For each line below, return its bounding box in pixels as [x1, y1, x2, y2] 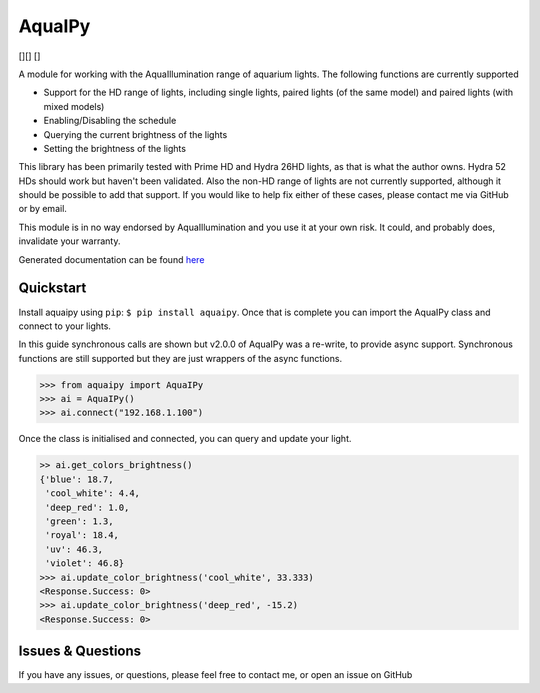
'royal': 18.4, [45, 530, 120, 541]
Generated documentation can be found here [18, 253, 205, 265]
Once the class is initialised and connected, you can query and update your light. [18, 433, 352, 445]
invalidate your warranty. [18, 235, 121, 247]
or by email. [18, 203, 67, 215]
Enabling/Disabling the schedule [43, 115, 177, 127]
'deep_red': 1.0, [45, 501, 130, 513]
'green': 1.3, [45, 516, 114, 527]
